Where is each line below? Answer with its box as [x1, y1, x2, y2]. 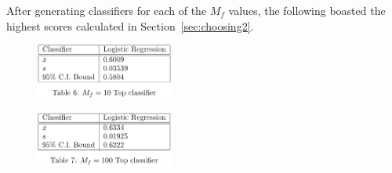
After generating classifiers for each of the [6, 2, 207, 18]
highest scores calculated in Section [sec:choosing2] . [6, 17, 254, 34]
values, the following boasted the [228, 2, 386, 18]
